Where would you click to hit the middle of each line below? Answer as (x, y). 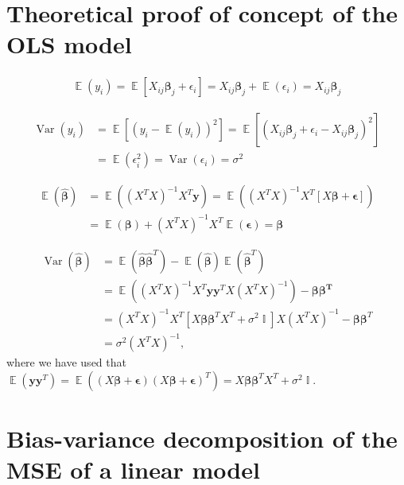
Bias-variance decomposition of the (202, 438)
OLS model (69, 44)
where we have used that (66, 362)
